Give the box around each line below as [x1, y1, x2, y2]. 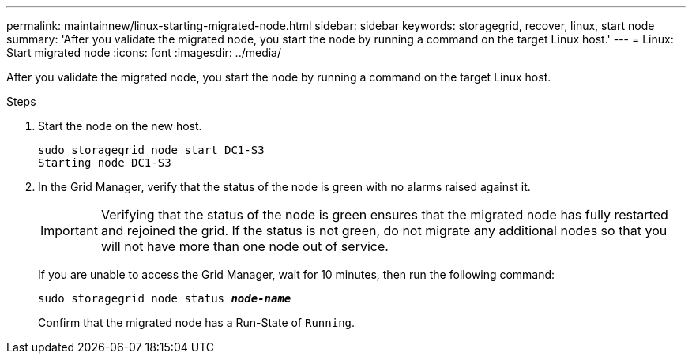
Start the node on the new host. [38, 119, 202, 133]
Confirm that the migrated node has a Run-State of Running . [38, 316, 355, 329]
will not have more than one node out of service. [100, 238, 389, 254]
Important [40, 223, 98, 238]
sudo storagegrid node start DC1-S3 [38, 144, 265, 156]
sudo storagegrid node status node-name [38, 292, 291, 305]
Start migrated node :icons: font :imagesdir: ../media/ [6, 46, 282, 59]
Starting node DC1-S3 [38, 156, 171, 169]
